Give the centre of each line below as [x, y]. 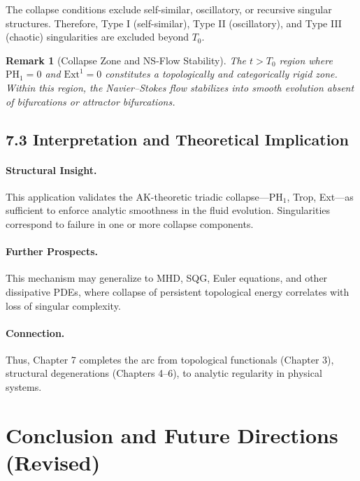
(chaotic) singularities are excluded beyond [97, 37]
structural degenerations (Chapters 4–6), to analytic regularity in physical [164, 373]
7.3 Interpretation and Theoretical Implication [177, 139]
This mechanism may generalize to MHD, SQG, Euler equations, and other [167, 278]
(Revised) [53, 462]
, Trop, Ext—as [320, 196]
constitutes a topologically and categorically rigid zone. [221, 74]
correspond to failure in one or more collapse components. [130, 223]
